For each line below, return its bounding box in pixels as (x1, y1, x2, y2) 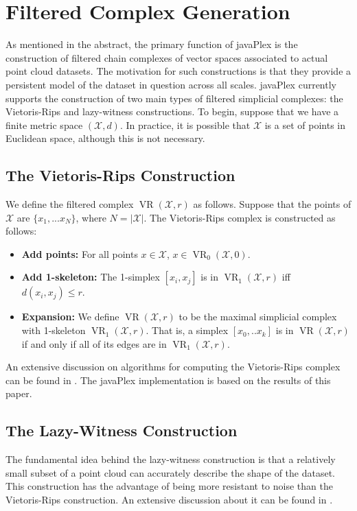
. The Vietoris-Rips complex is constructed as (143, 210, 336, 224)
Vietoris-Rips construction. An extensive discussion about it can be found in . (5, 492, 333, 506)
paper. (5, 386, 32, 401)
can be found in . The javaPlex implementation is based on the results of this (5, 372, 331, 387)
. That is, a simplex (146, 323, 229, 337)
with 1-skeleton (21, 323, 86, 337)
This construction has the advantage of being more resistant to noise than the (5, 479, 333, 493)
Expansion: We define (21, 309, 119, 324)
